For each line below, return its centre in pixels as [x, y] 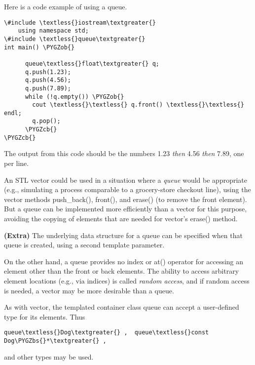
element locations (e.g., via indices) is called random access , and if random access [127, 280]
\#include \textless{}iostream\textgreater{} [80, 22]
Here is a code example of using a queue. [66, 6]
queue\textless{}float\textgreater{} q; [92, 63]
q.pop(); [46, 121]
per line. [17, 163]
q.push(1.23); [48, 72]
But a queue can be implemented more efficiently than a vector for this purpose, [126, 209]
